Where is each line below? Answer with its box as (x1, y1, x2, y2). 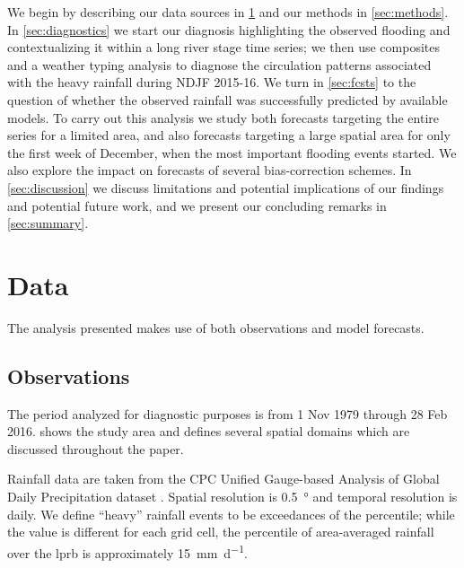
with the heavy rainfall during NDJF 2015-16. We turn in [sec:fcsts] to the (7, 73, 416, 92)
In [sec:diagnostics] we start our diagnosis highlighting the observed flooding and (7, 20, 451, 39)
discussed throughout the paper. (7, 439, 184, 458)
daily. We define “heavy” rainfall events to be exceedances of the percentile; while (7, 504, 455, 523)
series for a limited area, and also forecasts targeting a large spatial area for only (7, 126, 451, 144)
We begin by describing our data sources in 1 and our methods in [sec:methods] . (7, 3, 449, 21)
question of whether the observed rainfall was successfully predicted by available (7, 90, 448, 109)
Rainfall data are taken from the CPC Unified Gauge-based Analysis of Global (7, 469, 440, 488)
